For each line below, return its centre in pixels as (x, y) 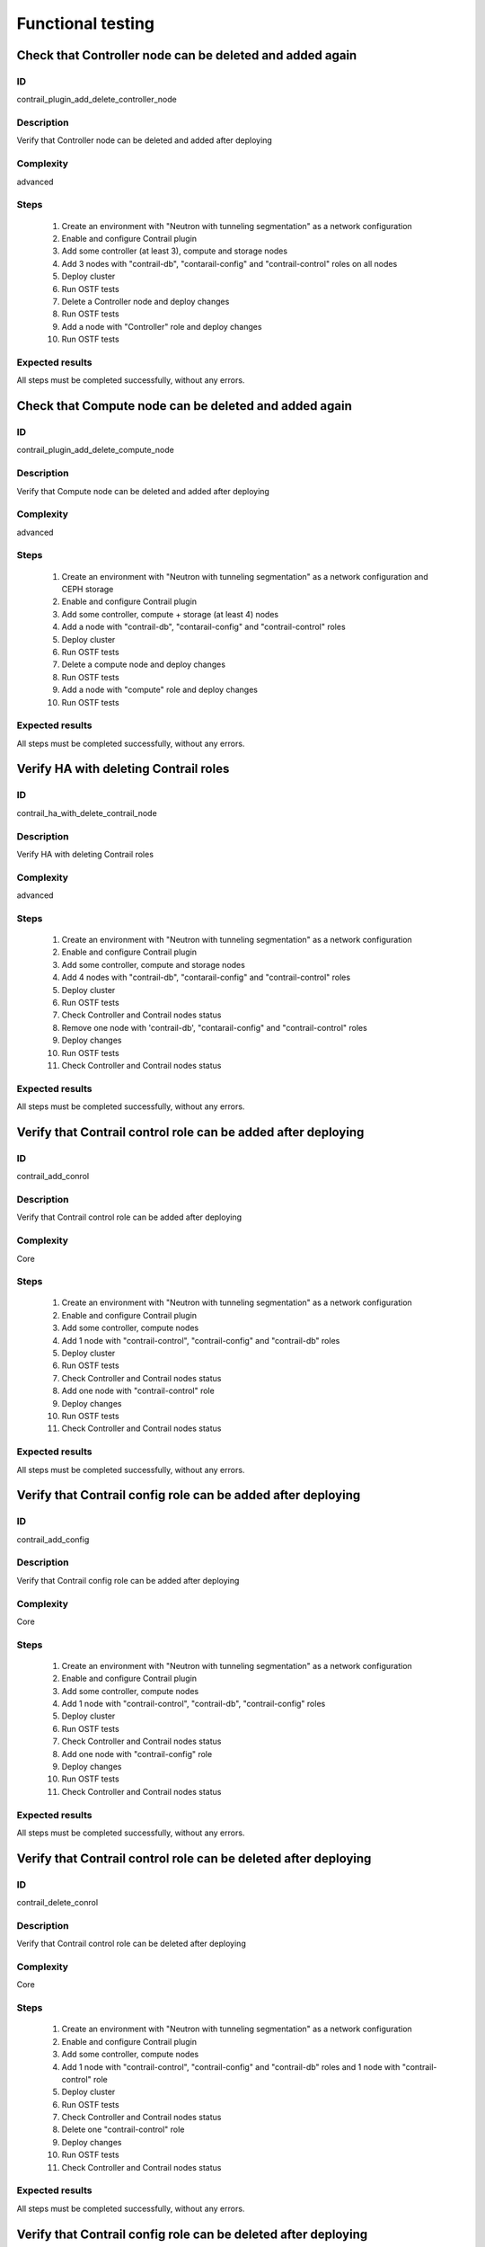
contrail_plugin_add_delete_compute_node (95, 450)
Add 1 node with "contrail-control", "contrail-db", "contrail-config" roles (194, 1704)
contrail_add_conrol (53, 1177)
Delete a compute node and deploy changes (144, 664)
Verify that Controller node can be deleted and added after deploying (145, 140)
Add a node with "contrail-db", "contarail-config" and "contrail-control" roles (203, 627)
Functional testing (86, 23)
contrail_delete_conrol (57, 1903)
